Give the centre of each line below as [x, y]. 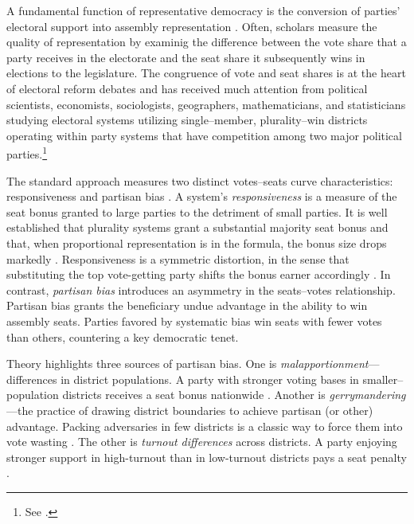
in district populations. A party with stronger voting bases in [210, 379]
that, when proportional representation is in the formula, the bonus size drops [197, 242]
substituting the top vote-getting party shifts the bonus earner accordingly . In [199, 274]
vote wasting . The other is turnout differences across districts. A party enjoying [202, 442]
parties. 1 [27, 153]
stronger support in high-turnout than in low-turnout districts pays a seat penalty [207, 457]
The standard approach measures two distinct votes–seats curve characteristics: [200, 180]
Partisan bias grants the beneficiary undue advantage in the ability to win [187, 305]
